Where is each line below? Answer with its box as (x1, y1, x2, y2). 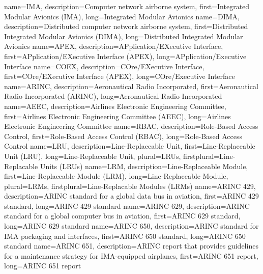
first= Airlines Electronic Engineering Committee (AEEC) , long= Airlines (4, 111, 231, 121)
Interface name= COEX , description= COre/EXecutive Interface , (4, 61, 204, 71)
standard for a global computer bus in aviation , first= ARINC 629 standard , (4, 210, 241, 221)
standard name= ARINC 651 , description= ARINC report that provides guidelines (4, 240, 258, 251)
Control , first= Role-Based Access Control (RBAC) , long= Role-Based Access (4, 130, 243, 141)
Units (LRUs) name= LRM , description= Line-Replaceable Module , (40, 160, 248, 171)
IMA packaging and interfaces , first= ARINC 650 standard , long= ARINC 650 (4, 230, 246, 241)
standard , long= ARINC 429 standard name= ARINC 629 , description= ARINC (4, 200, 250, 211)
